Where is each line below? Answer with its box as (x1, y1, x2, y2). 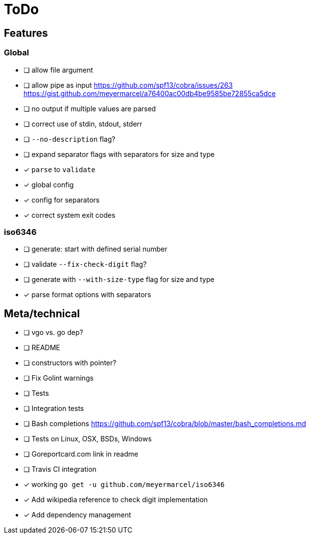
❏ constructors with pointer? (24, 359, 117, 367)
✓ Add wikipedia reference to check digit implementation (24, 495, 208, 504)
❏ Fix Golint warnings (24, 374, 94, 383)
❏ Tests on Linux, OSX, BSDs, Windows (24, 435, 152, 443)
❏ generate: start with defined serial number (24, 245, 167, 254)
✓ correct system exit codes (24, 210, 116, 219)
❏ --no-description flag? (24, 134, 116, 143)
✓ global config (24, 180, 74, 189)
